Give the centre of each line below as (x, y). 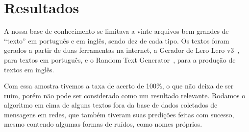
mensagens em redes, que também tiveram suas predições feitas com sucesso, (119, 114)
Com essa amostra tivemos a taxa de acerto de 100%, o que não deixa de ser (119, 86)
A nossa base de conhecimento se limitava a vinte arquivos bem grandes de (116, 31)
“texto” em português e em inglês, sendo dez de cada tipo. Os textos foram (117, 40)
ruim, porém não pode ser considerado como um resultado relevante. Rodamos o (125, 95)
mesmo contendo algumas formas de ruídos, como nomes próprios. (103, 124)
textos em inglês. (29, 69)
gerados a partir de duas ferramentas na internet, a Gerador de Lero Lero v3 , (122, 50)
